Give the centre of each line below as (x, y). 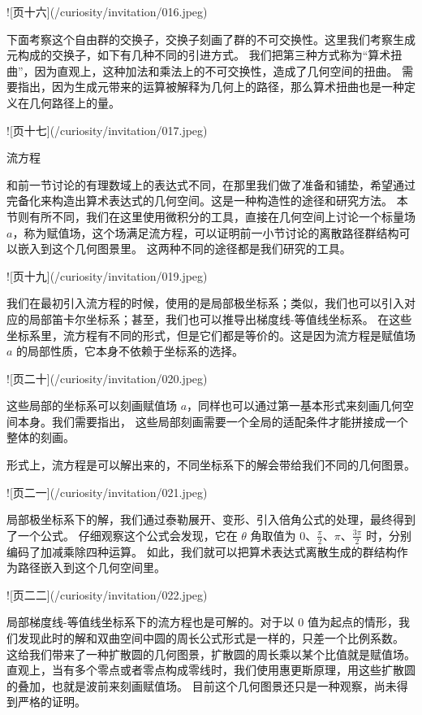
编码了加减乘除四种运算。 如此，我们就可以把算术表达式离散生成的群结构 (202, 551)
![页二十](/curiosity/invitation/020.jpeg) (107, 378)
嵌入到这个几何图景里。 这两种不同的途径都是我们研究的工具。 (184, 249)
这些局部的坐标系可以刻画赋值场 (92, 405)
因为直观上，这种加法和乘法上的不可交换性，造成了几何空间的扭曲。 (216, 70)
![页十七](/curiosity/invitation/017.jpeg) (107, 130)
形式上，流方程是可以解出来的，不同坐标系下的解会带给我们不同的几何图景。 (211, 465)
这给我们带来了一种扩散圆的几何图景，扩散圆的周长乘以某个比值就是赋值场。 (211, 654)
